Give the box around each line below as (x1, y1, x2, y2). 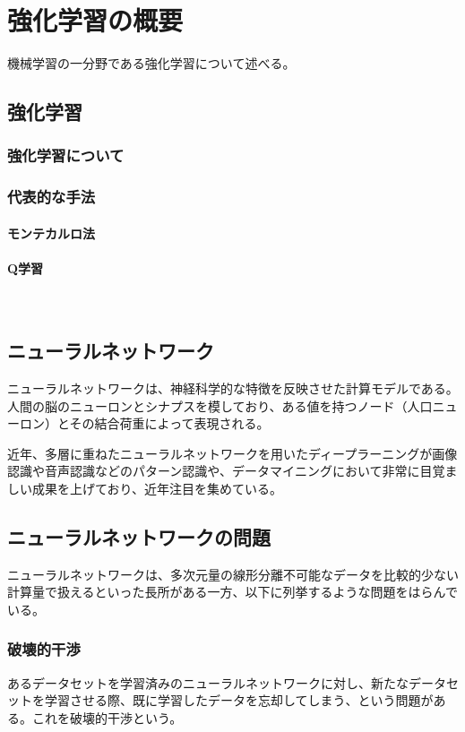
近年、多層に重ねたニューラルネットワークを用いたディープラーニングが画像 (7, 444, 458, 462)
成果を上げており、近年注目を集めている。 (31, 478, 283, 497)
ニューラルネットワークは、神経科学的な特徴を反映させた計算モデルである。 (7, 378, 459, 397)
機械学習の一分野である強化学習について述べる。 (7, 54, 296, 73)
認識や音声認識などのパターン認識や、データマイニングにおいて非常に (7, 461, 420, 480)
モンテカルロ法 (7, 223, 95, 242)
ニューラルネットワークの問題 (7, 522, 271, 550)
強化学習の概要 (7, 2, 184, 39)
